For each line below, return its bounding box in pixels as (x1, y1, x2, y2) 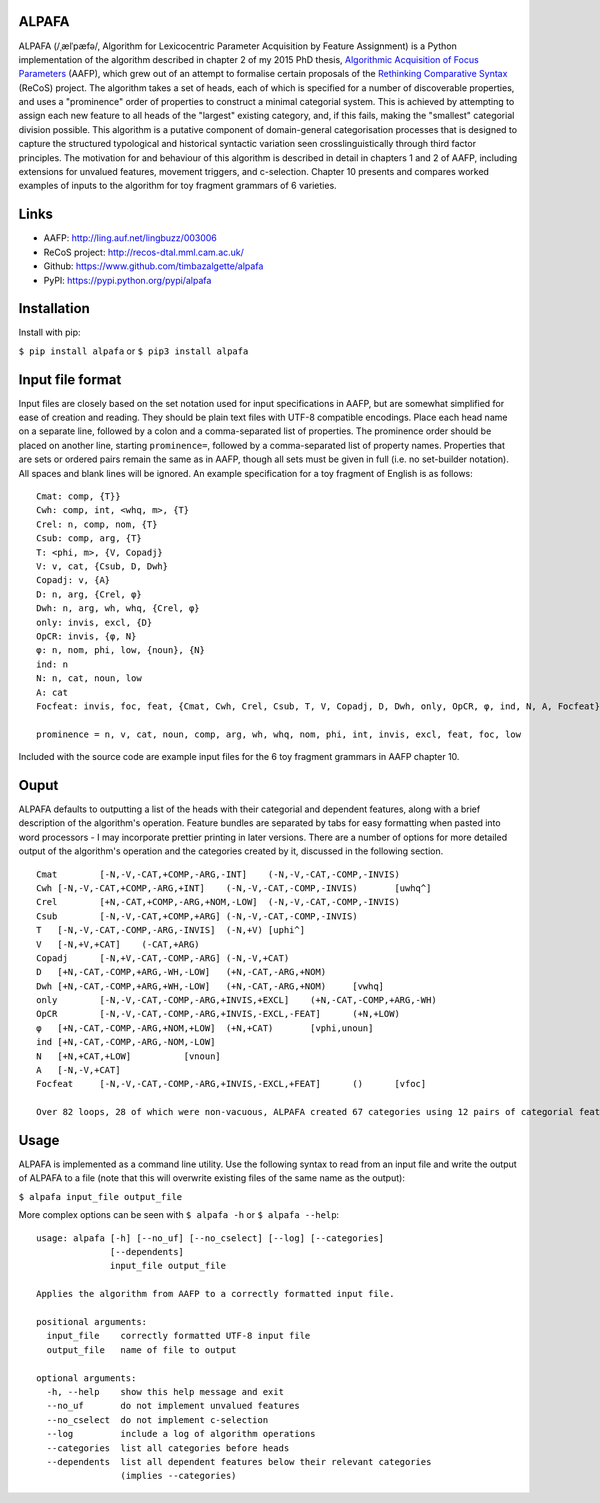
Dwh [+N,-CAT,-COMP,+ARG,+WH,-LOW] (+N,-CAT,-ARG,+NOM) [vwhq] (36, 980, 385, 992)
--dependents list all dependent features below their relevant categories (46, 1456, 432, 1467)
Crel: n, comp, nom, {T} (36, 518, 158, 530)
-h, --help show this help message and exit (46, 1386, 285, 1397)
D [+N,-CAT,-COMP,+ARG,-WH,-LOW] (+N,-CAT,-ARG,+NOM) (36, 966, 327, 978)
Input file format (18, 371, 122, 388)
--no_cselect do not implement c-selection (46, 1414, 269, 1425)
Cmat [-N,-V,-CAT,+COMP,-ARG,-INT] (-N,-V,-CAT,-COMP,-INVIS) (36, 868, 400, 880)
